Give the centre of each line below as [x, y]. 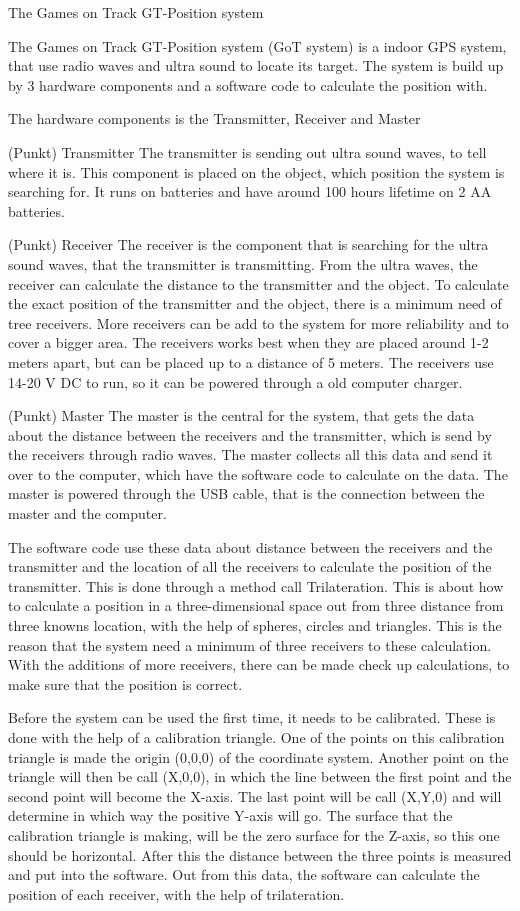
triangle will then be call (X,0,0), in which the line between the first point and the [260, 776]
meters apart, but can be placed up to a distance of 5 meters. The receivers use [251, 361]
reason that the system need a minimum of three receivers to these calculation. [250, 644]
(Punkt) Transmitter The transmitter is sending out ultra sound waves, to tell [247, 151]
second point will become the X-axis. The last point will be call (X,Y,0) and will [255, 795]
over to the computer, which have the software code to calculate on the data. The [258, 473]
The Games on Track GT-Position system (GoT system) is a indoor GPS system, [257, 45]
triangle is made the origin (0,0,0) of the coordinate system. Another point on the [258, 756]
